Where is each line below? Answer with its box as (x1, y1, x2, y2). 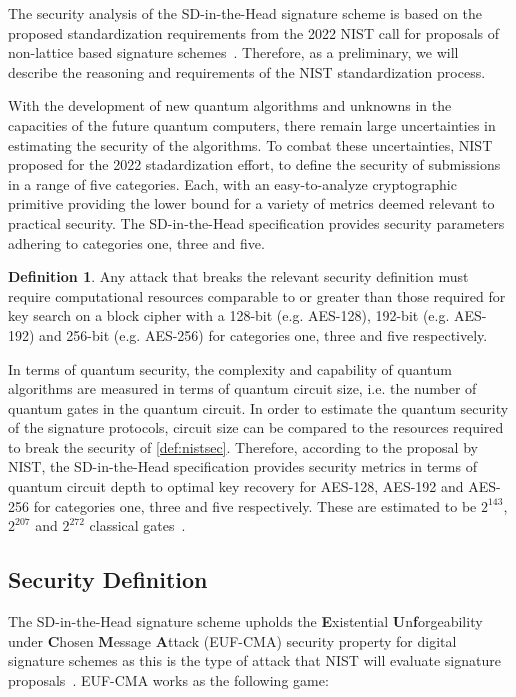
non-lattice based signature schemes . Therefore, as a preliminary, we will (8, 42, 459, 63)
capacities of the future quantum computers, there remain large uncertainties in (8, 114, 496, 135)
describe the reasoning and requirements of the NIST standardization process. (8, 61, 486, 82)
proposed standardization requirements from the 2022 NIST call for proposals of (8, 22, 500, 43)
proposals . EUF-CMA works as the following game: (8, 669, 329, 690)
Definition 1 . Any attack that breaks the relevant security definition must (8, 266, 469, 287)
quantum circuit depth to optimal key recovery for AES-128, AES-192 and (8, 476, 464, 497)
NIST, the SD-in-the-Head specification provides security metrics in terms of (8, 456, 477, 477)
